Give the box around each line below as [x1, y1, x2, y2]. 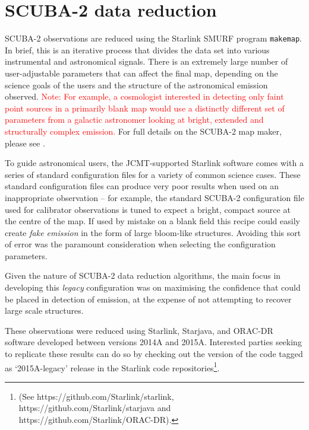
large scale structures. [5, 304, 84, 317]
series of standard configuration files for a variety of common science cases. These [5, 168, 301, 180]
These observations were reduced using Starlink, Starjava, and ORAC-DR [5, 324, 273, 336]
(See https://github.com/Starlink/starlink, [18, 390, 174, 402]
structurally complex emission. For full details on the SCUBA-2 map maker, [5, 125, 282, 137]
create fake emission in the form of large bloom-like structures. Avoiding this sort [5, 226, 301, 238]
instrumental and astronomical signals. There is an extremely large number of [5, 55, 288, 68]
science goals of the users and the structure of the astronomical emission [5, 78, 268, 91]
